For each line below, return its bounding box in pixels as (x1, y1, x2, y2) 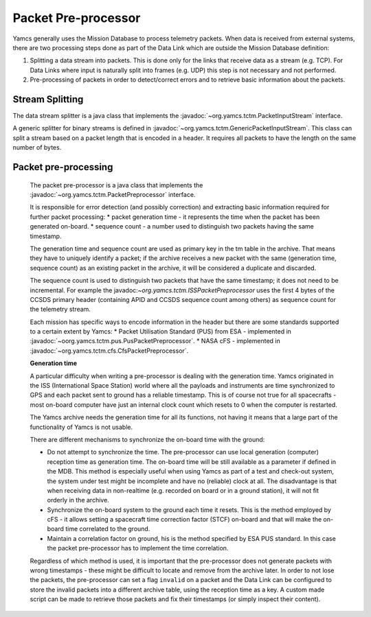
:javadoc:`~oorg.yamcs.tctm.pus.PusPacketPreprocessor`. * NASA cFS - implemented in (30, 337, 281, 345)
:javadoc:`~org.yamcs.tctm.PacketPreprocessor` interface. (30, 190, 196, 198)
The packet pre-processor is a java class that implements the (30, 181, 203, 189)
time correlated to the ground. (65, 525, 150, 533)
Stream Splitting (12, 93, 84, 105)
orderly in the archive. (47, 496, 109, 504)
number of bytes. (12, 143, 62, 152)
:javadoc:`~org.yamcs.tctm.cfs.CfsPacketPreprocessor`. (30, 347, 189, 355)
